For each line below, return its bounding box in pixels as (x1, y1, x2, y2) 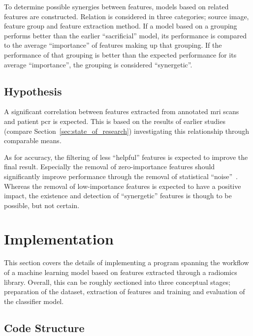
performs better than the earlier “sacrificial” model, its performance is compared (4, 30, 247, 40)
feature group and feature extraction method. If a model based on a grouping (4, 21, 237, 31)
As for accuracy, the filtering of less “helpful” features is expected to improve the (4, 152, 248, 162)
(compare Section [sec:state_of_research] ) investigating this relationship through (4, 125, 250, 136)
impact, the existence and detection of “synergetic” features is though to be (4, 190, 232, 201)
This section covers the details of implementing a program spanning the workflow (4, 257, 249, 268)
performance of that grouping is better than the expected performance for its (4, 49, 237, 60)
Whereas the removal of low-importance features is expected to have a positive (4, 181, 241, 191)
